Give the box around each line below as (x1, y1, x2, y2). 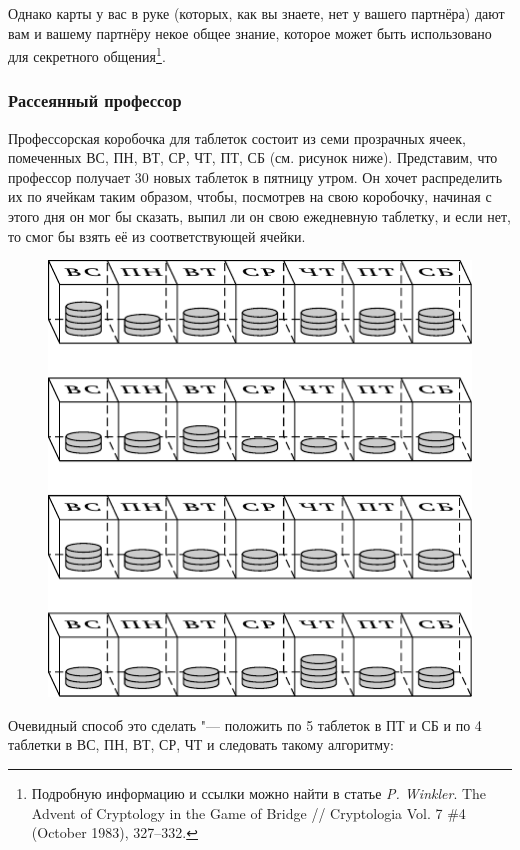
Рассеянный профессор (8, 88, 182, 113)
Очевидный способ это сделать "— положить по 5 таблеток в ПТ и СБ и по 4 (8, 714, 482, 735)
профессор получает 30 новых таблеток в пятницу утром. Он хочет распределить (8, 166, 503, 187)
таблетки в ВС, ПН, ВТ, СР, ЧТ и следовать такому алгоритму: (8, 734, 394, 755)
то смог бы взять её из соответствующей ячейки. (8, 225, 306, 246)
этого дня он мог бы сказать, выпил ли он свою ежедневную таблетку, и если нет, (8, 206, 511, 227)
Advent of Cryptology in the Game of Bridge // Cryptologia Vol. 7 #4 (31, 802, 466, 823)
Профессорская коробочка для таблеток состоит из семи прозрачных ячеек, (8, 127, 466, 148)
